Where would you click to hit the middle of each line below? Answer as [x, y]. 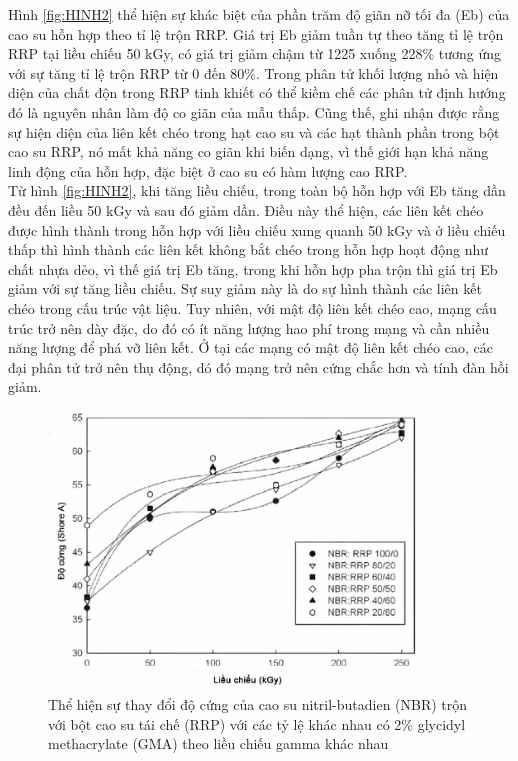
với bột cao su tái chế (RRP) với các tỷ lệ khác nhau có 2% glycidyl [257, 723]
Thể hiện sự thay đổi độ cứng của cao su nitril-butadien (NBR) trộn [258, 703]
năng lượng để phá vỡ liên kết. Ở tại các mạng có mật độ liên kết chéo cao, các [250, 347]
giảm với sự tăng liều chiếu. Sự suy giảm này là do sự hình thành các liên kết [245, 288]
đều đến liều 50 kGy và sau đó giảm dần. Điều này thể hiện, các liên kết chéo [246, 209]
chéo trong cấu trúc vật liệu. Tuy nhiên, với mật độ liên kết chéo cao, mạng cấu [252, 307]
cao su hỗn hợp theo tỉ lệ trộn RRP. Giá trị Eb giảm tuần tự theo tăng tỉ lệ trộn [256, 33]
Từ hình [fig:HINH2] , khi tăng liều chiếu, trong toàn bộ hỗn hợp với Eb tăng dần [257, 190]
